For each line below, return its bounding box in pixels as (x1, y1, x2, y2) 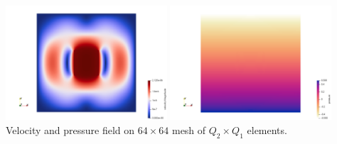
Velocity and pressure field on (6, 122, 135, 137)
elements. (247, 122, 287, 137)
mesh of (171, 122, 206, 137)
